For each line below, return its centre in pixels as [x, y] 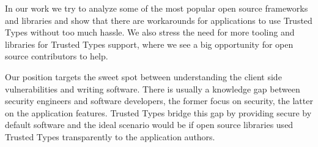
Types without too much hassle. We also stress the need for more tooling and [150, 32]
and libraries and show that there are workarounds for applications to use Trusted [159, 20]
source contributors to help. [57, 56]
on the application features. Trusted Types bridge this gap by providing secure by [158, 112]
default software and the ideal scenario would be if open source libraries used [149, 125]
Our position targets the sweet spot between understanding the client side [143, 76]
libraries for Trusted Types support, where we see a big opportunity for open [149, 44]
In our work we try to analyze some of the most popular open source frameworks [157, 8]
